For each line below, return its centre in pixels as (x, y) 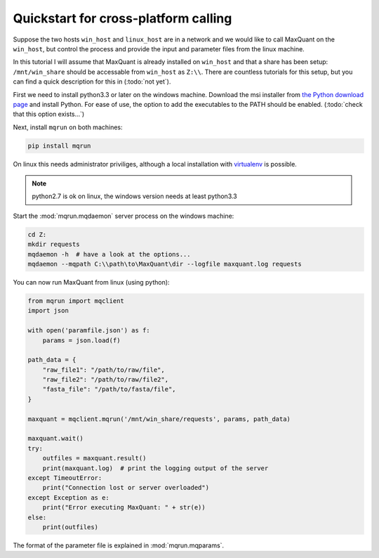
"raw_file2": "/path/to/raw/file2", (105, 380)
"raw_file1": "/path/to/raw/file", (104, 370)
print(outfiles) (70, 527)
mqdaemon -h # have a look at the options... (109, 254)
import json (48, 311)
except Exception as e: (69, 498)
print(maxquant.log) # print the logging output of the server (155, 468)
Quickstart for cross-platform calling (122, 18)
